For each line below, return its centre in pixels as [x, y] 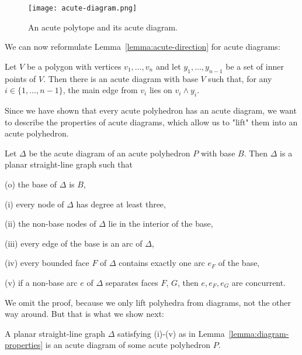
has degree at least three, [121, 204]
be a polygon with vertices [74, 66]
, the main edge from [100, 90]
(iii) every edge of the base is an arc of [74, 243]
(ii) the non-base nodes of [51, 223]
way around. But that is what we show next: [84, 314]
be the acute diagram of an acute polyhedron [110, 153]
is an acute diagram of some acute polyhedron [128, 345]
